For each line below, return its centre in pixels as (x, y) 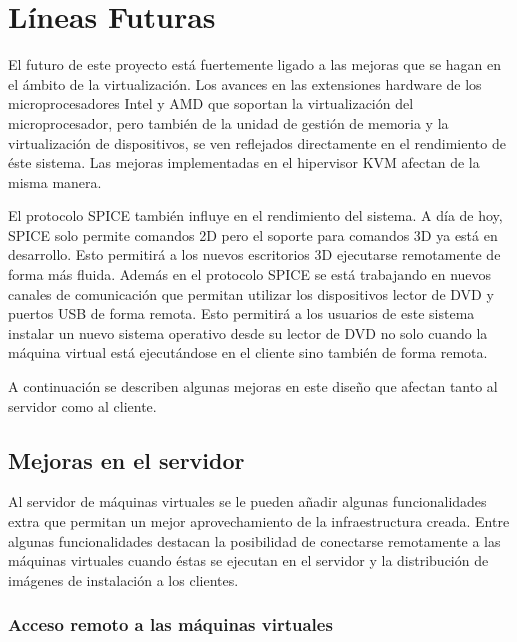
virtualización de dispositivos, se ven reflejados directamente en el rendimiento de (257, 142)
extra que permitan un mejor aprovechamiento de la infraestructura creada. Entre (259, 521)
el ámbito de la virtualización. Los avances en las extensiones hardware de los (245, 83)
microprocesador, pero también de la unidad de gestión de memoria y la (228, 122)
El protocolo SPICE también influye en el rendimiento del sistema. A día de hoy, (255, 215)
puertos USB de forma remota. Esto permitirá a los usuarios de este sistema (241, 313)
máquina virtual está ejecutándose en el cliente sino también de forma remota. (248, 352)
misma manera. (55, 181)
